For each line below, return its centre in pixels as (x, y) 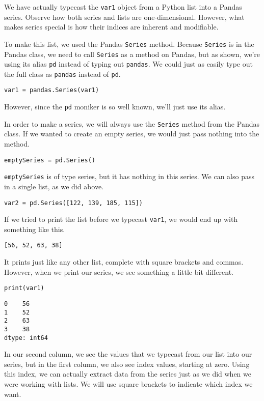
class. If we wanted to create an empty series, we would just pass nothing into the (132, 134)
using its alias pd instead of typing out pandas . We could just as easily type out (128, 64)
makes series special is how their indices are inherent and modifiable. (111, 27)
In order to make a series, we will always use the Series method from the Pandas (132, 123)
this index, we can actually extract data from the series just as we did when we (128, 374)
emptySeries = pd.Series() (50, 160)
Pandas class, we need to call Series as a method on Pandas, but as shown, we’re (132, 54)
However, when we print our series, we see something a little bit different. (119, 271)
